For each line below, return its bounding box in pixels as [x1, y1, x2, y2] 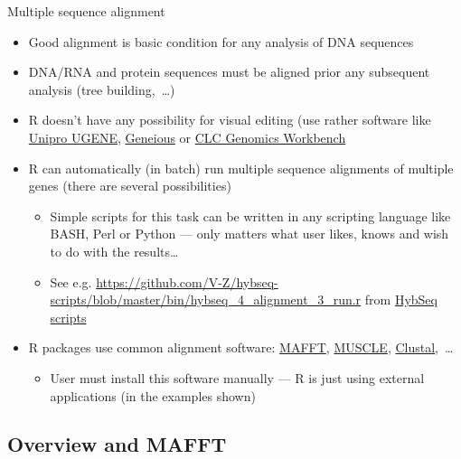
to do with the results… [50, 241, 179, 260]
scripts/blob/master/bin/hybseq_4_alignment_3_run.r [50, 290, 362, 309]
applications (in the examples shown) [50, 386, 256, 405]
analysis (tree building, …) [28, 80, 175, 98]
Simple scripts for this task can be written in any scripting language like [50, 206, 451, 225]
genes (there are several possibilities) [28, 176, 231, 195]
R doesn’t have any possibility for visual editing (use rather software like [28, 110, 431, 129]
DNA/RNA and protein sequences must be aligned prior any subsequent [28, 62, 430, 81]
